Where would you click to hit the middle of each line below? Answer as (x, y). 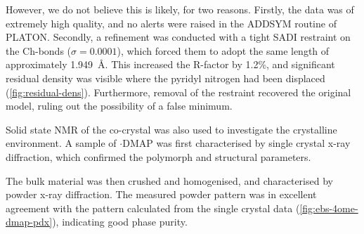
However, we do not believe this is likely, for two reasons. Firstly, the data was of (180, 9)
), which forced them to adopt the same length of (223, 50)
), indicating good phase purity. (120, 222)
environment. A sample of (61, 143)
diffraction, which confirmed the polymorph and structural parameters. (158, 156)
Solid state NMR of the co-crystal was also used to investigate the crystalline (171, 129)
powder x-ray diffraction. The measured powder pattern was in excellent (161, 194)
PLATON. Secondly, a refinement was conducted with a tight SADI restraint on (178, 37)
